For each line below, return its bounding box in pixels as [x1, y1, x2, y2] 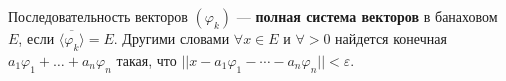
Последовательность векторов [8, 6, 188, 26]
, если [18, 28, 55, 48]
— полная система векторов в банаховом [236, 6, 498, 26]
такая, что [116, 49, 177, 70]
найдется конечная [335, 28, 447, 48]
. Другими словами [113, 28, 230, 48]
